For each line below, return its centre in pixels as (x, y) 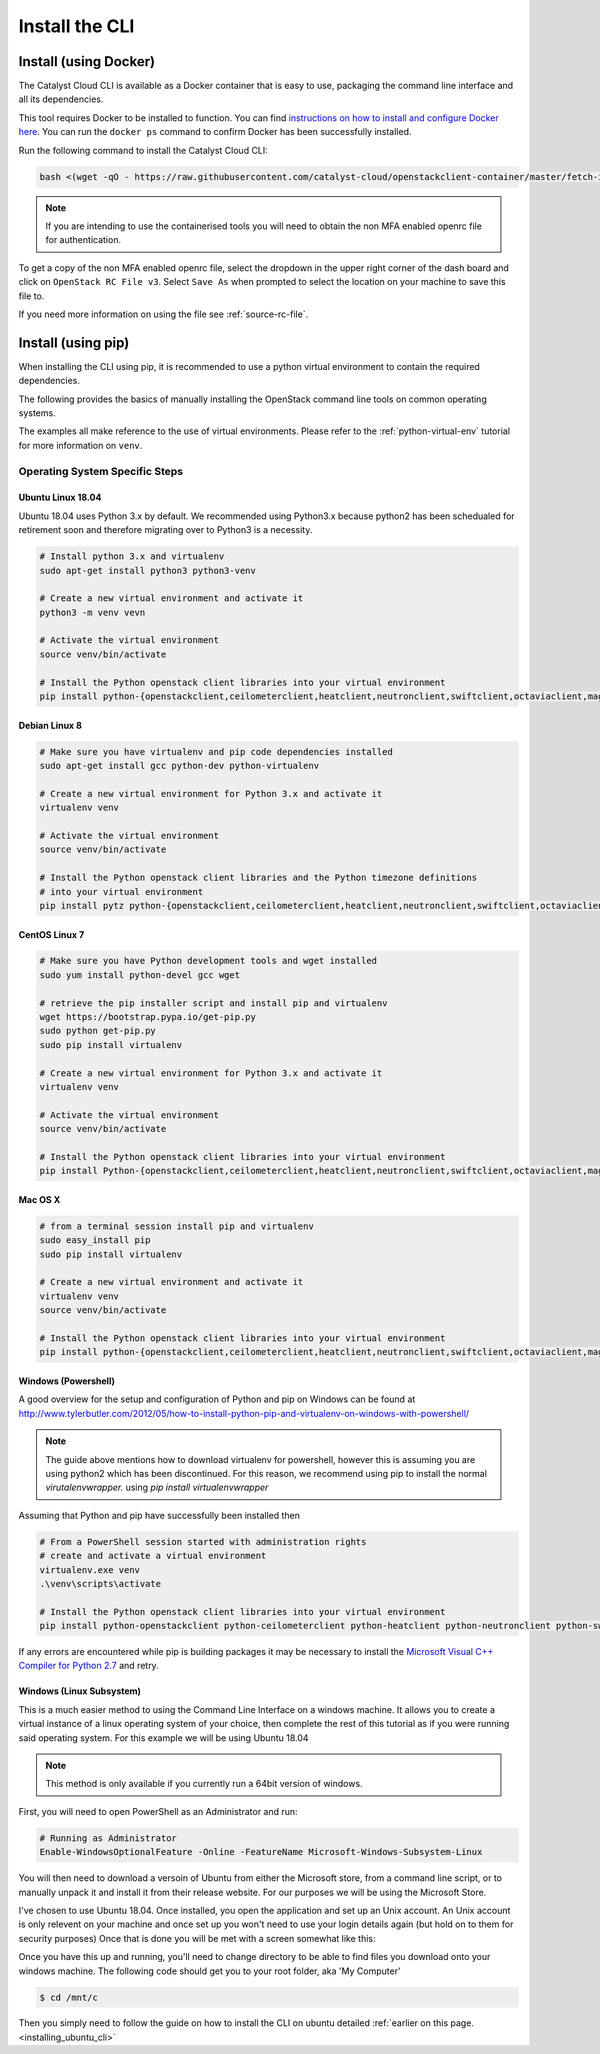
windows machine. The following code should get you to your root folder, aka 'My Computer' (209, 1971)
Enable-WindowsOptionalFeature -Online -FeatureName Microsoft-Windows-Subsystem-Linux (261, 1852)
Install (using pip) (74, 342)
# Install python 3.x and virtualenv (132, 556)
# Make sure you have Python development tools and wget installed (208, 961)
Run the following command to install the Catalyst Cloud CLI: (143, 150)
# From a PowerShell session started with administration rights (203, 1541)
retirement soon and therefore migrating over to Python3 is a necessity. (165, 530)
